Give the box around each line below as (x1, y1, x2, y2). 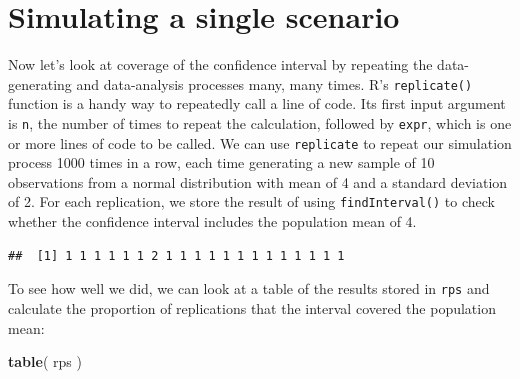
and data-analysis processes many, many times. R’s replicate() (76, 73, 473, 94)
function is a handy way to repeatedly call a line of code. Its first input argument (8, 93, 506, 114)
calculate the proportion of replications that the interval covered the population (8, 297, 496, 318)
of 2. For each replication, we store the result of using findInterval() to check (8, 191, 495, 212)
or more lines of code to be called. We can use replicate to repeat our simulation (8, 132, 512, 153)
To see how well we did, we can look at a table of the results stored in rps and (8, 278, 490, 299)
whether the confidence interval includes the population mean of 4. (8, 211, 417, 232)
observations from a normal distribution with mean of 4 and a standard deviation (8, 171, 508, 192)
